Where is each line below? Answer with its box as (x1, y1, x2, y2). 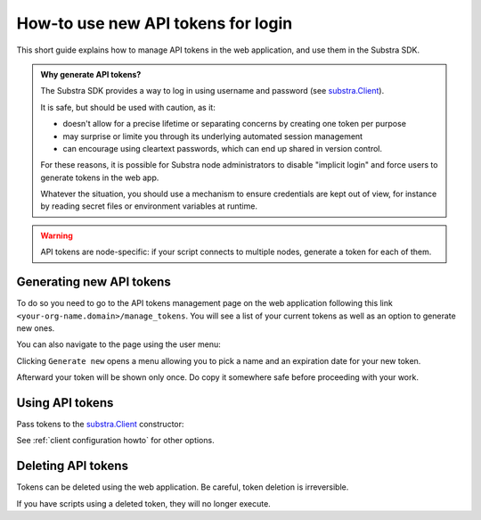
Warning (40, 230, 73, 241)
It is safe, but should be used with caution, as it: (40, 102, 216, 112)
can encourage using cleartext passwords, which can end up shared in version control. (62, 143, 383, 153)
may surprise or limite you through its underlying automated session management (62, 130, 363, 142)
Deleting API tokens (16, 458, 129, 474)
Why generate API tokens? (40, 69, 142, 79)
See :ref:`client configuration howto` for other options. (16, 435, 215, 446)
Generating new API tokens (16, 275, 171, 290)
